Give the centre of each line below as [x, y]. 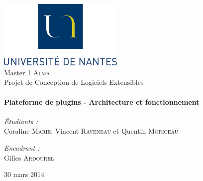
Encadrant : [22, 147]
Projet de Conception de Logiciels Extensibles [74, 82]
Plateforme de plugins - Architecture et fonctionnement [102, 101]
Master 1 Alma [27, 72]
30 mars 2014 [24, 174]
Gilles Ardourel [29, 157]
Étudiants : [21, 121]
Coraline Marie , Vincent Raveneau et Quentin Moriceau [91, 131]
